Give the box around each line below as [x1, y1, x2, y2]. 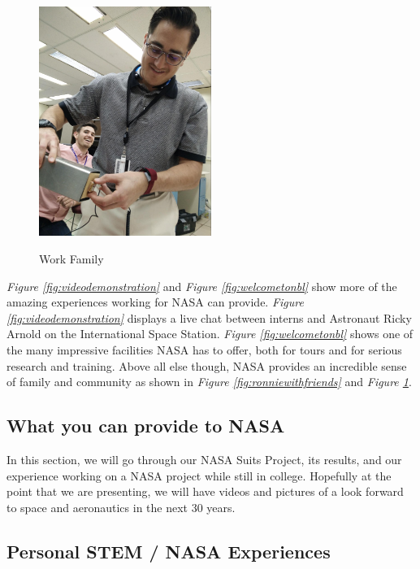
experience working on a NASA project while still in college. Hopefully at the [6, 467, 392, 484]
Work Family [39, 250, 104, 267]
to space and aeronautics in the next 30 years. [6, 498, 236, 515]
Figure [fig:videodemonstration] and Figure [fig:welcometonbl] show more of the [6, 277, 397, 294]
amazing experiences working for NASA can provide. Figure [6, 293, 304, 311]
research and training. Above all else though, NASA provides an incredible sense [6, 357, 407, 374]
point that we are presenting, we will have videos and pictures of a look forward [6, 483, 404, 500]
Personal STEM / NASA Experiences [6, 538, 331, 563]
